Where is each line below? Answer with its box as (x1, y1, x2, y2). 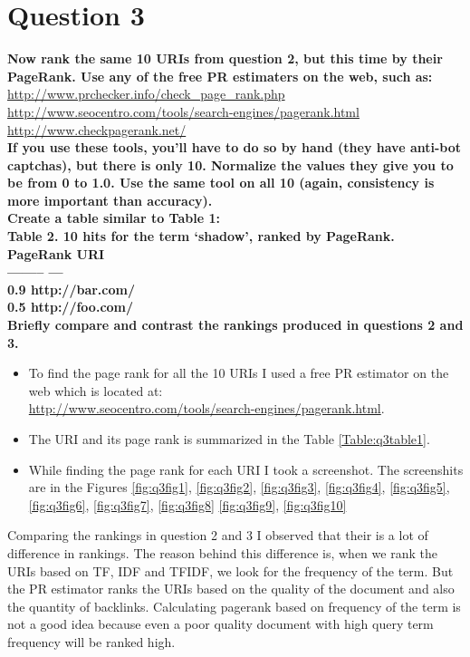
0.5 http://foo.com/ (7, 297, 134, 316)
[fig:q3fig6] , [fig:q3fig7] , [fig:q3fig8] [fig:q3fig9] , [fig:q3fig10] (28, 495, 347, 514)
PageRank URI (7, 244, 105, 263)
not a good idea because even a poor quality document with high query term (7, 614, 434, 633)
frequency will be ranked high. (7, 632, 176, 651)
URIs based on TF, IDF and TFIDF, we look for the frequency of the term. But (7, 561, 454, 580)
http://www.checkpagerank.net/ (7, 120, 187, 139)
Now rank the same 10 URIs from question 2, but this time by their (7, 49, 443, 68)
